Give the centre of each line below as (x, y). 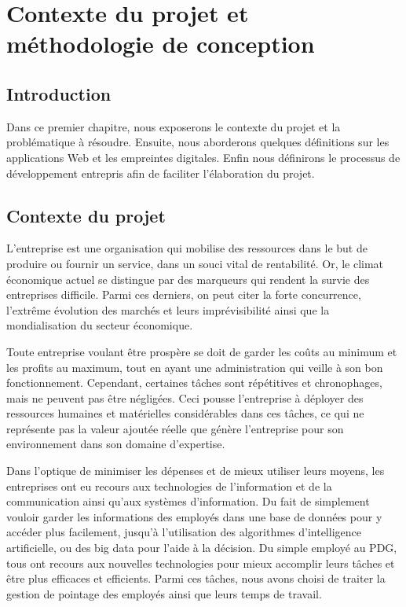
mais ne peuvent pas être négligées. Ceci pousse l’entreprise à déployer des (185, 397)
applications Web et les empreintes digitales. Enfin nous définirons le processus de (203, 157)
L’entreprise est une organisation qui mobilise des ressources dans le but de (187, 248)
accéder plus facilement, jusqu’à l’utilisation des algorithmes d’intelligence (184, 532)
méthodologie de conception (161, 44)
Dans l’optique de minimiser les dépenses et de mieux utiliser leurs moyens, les (196, 471)
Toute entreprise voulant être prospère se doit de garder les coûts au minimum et (202, 351)
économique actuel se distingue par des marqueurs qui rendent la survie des (188, 279)
